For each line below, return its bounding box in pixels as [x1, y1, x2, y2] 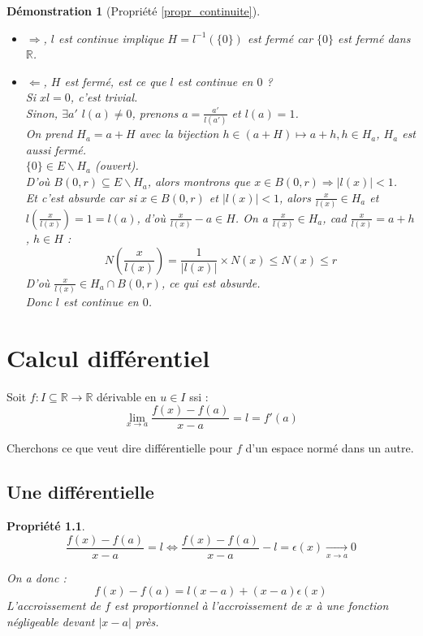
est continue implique [58, 29, 164, 46]
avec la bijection [139, 125, 219, 142]
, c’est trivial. [70, 89, 138, 106]
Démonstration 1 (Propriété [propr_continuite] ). [6, 2, 261, 19]
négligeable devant [6, 612, 95, 630]
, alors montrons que [147, 173, 251, 190]
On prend [25, 125, 73, 142]
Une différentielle [6, 479, 154, 504]
